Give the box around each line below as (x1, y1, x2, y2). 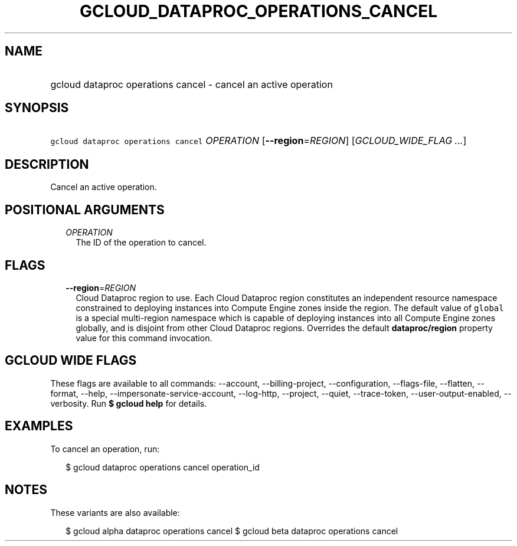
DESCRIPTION (5, 156, 89, 172)
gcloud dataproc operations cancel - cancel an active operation (50, 78, 333, 90)
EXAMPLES (5, 419, 73, 434)
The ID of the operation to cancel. (76, 237, 207, 248)
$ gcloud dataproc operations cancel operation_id (66, 462, 260, 472)
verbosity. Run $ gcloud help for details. (50, 398, 207, 408)
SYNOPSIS (5, 100, 69, 116)
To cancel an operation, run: (50, 443, 160, 454)
